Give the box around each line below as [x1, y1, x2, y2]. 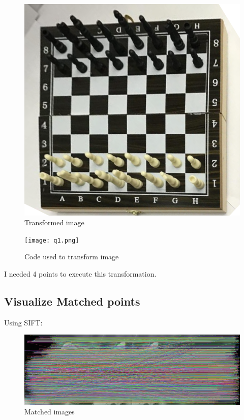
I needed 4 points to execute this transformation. [4, 268, 157, 279]
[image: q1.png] [24, 236, 79, 244]
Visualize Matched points [4, 293, 140, 309]
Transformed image [24, 217, 84, 228]
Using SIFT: [4, 317, 43, 327]
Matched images [24, 406, 75, 417]
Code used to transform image [24, 251, 119, 262]
